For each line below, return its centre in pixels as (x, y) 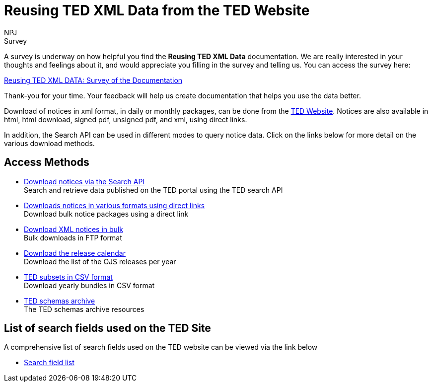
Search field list (49, 363)
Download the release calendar (75, 253)
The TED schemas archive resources (84, 309)
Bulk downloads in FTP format (73, 237)
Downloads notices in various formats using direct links (114, 205)
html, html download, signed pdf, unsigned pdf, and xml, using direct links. (126, 119)
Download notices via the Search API (84, 181)
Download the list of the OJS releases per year (100, 261)
